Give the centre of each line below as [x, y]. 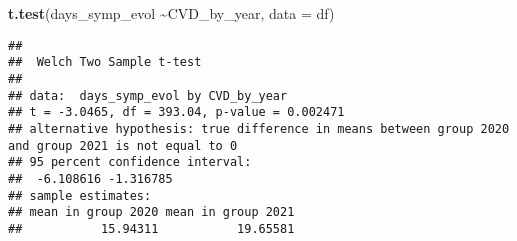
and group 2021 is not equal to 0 [123, 145]
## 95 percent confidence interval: [130, 162]
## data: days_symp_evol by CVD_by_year [148, 95]
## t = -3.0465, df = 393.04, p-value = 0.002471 [176, 112]
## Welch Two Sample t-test [105, 62]
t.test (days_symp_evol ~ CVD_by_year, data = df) [171, 13]
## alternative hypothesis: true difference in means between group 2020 [259, 128]
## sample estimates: [80, 195]
